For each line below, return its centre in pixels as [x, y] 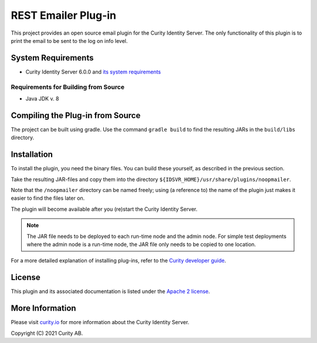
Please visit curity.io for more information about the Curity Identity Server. [100, 322]
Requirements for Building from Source [68, 87]
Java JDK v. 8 [42, 98]
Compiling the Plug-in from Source [76, 115]
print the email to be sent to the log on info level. [69, 41]
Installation [32, 155]
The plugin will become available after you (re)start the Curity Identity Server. [104, 209]
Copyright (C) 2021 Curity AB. [47, 333]
